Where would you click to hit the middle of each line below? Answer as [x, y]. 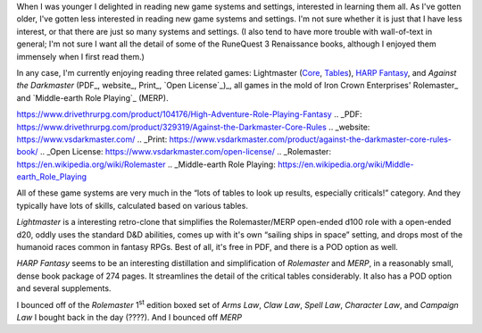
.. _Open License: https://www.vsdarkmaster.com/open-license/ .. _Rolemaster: [186, 152]
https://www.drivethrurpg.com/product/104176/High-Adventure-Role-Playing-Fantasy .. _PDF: [189, 114]
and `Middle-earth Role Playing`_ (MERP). [92, 97]
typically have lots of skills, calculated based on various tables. [133, 205]
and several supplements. [64, 288]
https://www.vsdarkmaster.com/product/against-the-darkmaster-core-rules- [311, 139]
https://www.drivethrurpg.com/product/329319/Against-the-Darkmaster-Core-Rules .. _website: [193, 127]
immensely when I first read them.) [80, 56]
